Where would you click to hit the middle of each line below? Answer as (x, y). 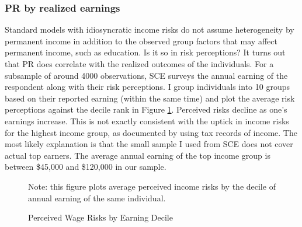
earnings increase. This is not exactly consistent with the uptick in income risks (147, 121)
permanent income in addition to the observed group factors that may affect (141, 41)
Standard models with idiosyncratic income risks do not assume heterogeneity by (150, 29)
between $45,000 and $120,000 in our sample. (86, 167)
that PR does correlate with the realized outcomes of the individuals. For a (139, 64)
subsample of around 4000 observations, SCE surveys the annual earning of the (146, 75)
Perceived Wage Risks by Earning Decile (100, 217)
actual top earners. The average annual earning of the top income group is (138, 155)
